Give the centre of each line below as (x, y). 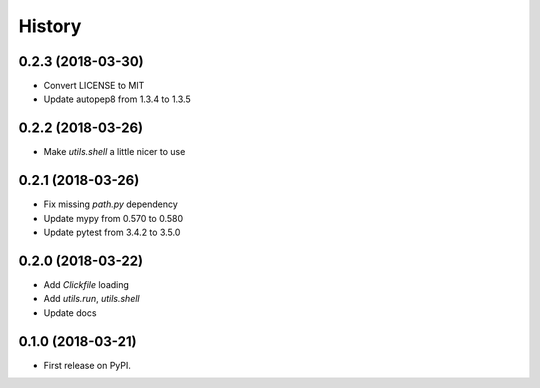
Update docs (70, 312)
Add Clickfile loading (86, 284)
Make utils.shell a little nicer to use (114, 152)
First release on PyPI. (87, 365)
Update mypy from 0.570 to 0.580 (113, 218)
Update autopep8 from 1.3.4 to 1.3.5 (117, 99)
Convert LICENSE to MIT (94, 86)
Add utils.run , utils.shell (91, 299)
